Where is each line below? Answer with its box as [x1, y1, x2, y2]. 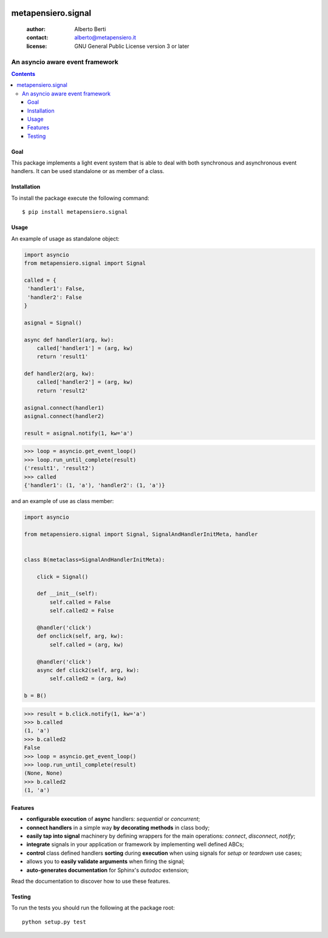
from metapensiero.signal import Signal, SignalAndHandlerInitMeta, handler [24, 530, 258, 538]
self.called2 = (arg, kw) [49, 675, 127, 682]
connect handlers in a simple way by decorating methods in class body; [26, 824, 210, 831]
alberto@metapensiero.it [74, 34, 137, 41]
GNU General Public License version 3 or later [74, 43, 190, 50]
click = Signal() [36, 573, 89, 580]
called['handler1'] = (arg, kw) [36, 344, 134, 352]
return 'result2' [36, 387, 89, 394]
